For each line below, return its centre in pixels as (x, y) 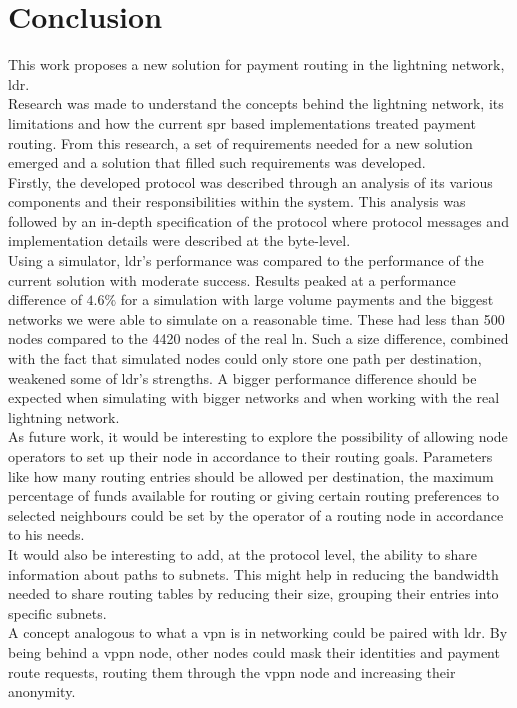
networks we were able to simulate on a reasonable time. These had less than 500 (256, 318)
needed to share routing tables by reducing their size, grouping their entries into (253, 593)
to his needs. (46, 534)
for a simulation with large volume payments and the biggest (307, 299)
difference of (45, 299)
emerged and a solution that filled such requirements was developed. (217, 162)
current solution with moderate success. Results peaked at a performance (232, 279)
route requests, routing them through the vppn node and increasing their (232, 671)
